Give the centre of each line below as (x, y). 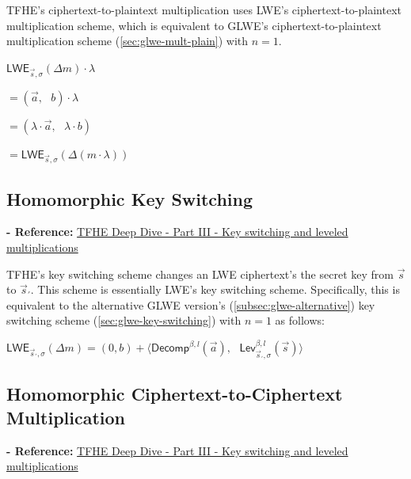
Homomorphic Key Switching (130, 198)
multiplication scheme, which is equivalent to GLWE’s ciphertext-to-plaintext (194, 25)
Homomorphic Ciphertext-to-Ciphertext (175, 394)
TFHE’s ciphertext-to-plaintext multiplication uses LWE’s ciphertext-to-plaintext (204, 10)
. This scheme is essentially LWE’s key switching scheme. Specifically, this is (215, 289)
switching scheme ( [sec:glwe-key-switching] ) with (124, 320)
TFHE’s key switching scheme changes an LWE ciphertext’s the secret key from (200, 274)
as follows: (300, 320)
